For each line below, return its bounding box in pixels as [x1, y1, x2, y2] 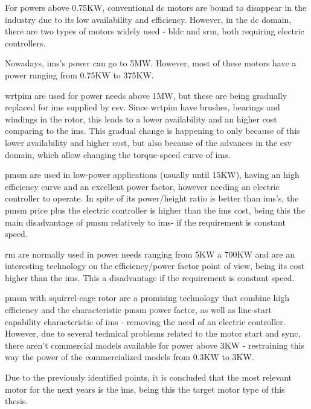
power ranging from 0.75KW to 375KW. [5, 68, 154, 81]
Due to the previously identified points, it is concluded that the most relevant [5, 371, 292, 384]
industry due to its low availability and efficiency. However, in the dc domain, [5, 13, 292, 25]
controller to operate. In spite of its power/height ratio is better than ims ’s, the [5, 192, 299, 204]
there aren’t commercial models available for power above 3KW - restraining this [5, 338, 304, 351]
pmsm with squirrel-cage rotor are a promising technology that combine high [5, 291, 290, 304]
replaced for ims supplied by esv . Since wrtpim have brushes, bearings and [5, 101, 280, 113]
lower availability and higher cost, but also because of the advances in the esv [5, 136, 292, 148]
